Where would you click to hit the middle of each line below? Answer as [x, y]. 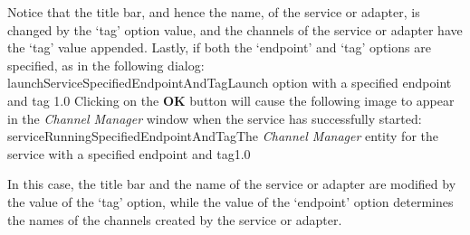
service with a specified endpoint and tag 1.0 [129, 153]
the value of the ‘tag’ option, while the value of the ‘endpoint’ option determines [230, 201]
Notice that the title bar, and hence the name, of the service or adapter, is [214, 12]
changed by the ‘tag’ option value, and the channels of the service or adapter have [235, 29]
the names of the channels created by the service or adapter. [175, 219]
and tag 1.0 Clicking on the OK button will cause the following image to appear [231, 100]
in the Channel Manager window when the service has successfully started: [215, 118]
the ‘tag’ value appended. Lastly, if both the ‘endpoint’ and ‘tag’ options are [219, 47]
